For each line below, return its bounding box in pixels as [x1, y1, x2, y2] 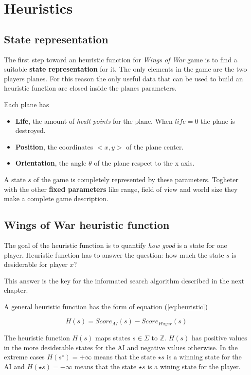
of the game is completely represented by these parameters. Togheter [33, 174, 238, 184]
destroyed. [15, 125, 46, 135]
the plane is [200, 115, 235, 126]
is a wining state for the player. [147, 361, 241, 371]
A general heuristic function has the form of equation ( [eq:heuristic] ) [4, 301, 208, 311]
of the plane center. [126, 141, 184, 151]
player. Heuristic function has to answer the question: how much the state [4, 249, 224, 260]
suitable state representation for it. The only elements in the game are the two [4, 64, 247, 74]
